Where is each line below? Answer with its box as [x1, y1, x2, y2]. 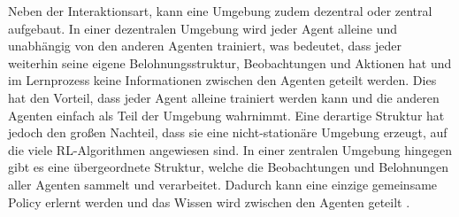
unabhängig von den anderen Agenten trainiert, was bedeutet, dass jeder [8, 36, 402, 55]
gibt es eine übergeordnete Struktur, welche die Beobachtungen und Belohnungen [8, 158, 449, 176]
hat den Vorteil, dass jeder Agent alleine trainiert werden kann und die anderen [8, 88, 440, 106]
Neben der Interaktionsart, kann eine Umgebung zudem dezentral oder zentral [8, 2, 432, 19]
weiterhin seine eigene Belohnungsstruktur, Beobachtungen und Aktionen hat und [8, 53, 452, 72]
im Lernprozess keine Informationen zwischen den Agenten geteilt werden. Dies [8, 71, 437, 89]
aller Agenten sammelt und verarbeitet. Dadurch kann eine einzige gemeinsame [8, 174, 438, 193]
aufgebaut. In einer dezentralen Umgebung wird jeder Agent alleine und [8, 19, 398, 37]
